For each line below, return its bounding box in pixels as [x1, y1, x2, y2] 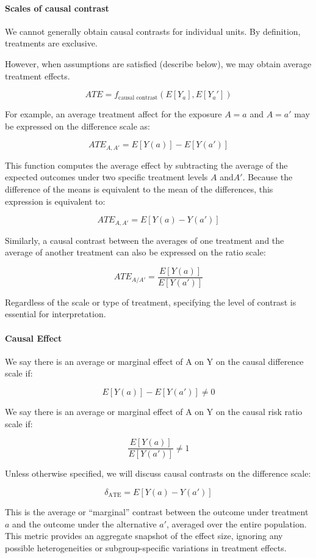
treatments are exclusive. [5, 37, 98, 50]
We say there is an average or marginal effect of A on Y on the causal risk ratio [5, 405, 303, 418]
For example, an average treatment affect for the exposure [5, 108, 222, 120]
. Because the [242, 171, 293, 183]
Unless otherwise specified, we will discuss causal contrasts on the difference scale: [5, 467, 311, 480]
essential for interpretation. [5, 307, 106, 320]
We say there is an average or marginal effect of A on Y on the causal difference [5, 354, 304, 367]
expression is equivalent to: [5, 194, 106, 207]
